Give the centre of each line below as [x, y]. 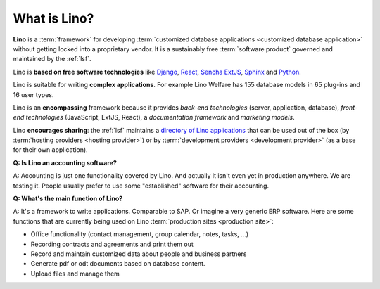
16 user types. [33, 94]
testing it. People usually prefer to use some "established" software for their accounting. [141, 186]
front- [349, 107]
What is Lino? [53, 18]
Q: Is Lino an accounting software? [65, 162]
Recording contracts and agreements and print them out [112, 244]
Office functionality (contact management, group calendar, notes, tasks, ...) [140, 234]
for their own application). [50, 150]
